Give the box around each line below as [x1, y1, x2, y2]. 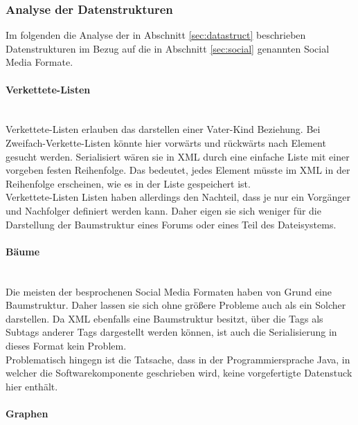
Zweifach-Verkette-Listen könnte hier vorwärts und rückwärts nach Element [6, 135, 326, 150]
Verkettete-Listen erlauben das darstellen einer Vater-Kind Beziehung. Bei [6, 122, 321, 136]
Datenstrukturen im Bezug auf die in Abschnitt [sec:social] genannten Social [6, 41, 330, 55]
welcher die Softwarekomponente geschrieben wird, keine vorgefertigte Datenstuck [6, 365, 352, 380]
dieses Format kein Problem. [6, 338, 127, 352]
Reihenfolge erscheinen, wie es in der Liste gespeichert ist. [6, 176, 251, 190]
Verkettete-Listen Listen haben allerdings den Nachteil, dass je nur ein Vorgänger [6, 190, 350, 204]
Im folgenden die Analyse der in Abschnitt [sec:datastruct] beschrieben [6, 28, 306, 42]
